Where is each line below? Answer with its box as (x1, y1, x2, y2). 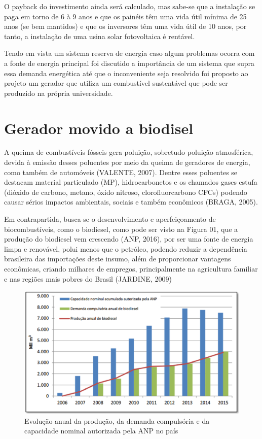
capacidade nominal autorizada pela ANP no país (24, 425, 178, 436)
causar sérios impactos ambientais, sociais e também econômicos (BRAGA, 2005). (4, 196, 258, 207)
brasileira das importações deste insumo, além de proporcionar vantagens (4, 253, 231, 264)
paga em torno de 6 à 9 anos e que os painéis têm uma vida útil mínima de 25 (4, 11, 247, 21)
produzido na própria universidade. (4, 87, 113, 98)
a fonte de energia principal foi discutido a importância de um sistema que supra (4, 57, 254, 68)
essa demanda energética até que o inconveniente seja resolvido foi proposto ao (4, 67, 248, 78)
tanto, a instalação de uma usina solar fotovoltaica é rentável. (4, 30, 195, 41)
